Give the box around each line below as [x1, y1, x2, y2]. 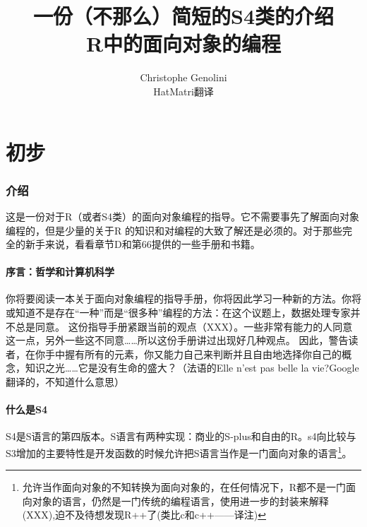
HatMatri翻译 [153, 83, 214, 98]
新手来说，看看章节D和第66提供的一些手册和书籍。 [25, 237, 260, 251]
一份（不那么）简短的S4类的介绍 [33, 1, 334, 30]
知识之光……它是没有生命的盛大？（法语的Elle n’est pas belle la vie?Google [25, 360, 359, 375]
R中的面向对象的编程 [85, 29, 282, 58]
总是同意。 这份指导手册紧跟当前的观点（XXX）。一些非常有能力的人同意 [15, 319, 353, 333]
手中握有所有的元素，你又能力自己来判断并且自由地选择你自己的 [44, 346, 342, 361]
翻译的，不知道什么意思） [6, 374, 124, 389]
